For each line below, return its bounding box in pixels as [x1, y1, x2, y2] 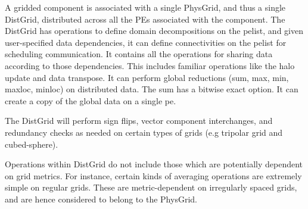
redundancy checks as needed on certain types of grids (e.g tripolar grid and [5, 126, 283, 138]
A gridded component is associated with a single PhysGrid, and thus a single [5, 1, 286, 13]
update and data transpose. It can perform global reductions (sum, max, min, [5, 71, 289, 83]
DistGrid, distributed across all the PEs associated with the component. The [5, 13, 285, 25]
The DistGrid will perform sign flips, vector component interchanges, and [5, 114, 273, 127]
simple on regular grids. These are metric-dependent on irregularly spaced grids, [5, 181, 297, 194]
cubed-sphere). [5, 138, 58, 150]
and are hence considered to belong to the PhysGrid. [5, 192, 197, 205]
